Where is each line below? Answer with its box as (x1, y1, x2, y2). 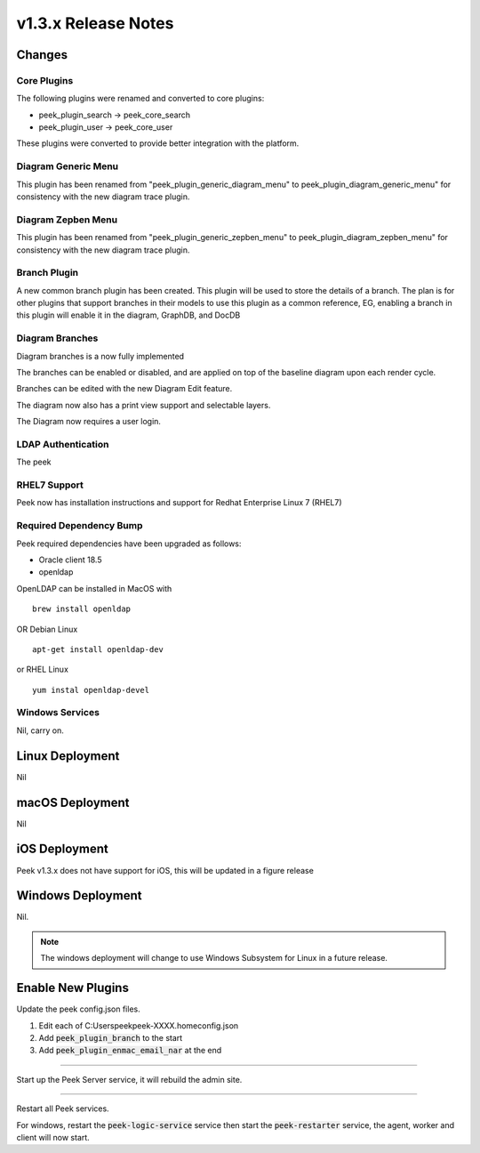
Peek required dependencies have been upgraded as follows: (16, 538, 242, 549)
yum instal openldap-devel (32, 685, 150, 695)
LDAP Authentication (16, 438, 109, 450)
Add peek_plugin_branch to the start (38, 1032, 183, 1043)
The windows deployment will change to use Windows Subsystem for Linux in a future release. (40, 953, 388, 964)
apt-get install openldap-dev (32, 644, 164, 654)
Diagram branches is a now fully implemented (16, 351, 185, 361)
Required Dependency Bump (16, 520, 143, 532)
